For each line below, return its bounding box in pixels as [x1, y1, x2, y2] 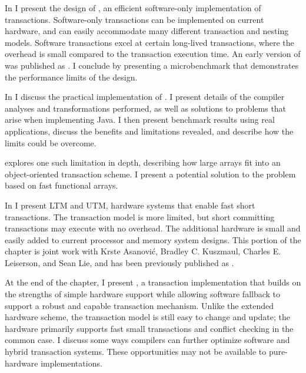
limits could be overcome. [5, 136, 97, 149]
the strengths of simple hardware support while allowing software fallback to [5, 288, 281, 300]
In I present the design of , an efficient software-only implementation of [5, 2, 261, 14]
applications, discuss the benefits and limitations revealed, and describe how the [5, 125, 294, 137]
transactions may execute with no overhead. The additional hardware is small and [5, 222, 301, 234]
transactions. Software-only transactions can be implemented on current [5, 13, 264, 25]
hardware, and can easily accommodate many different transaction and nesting [5, 25, 289, 37]
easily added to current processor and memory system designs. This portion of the [5, 233, 301, 246]
